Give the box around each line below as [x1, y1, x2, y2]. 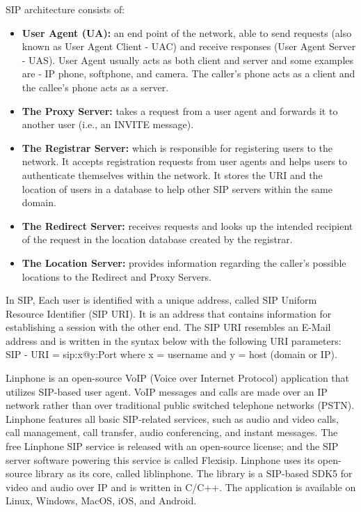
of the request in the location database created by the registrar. [22, 232, 293, 247]
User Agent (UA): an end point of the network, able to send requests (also [22, 25, 352, 40]
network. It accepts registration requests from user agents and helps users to [22, 154, 347, 169]
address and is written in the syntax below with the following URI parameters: [6, 333, 342, 348]
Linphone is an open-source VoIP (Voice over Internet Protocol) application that [6, 371, 350, 385]
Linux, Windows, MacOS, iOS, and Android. [6, 493, 197, 508]
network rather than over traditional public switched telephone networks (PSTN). [6, 398, 355, 412]
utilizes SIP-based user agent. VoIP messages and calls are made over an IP [6, 384, 328, 398]
